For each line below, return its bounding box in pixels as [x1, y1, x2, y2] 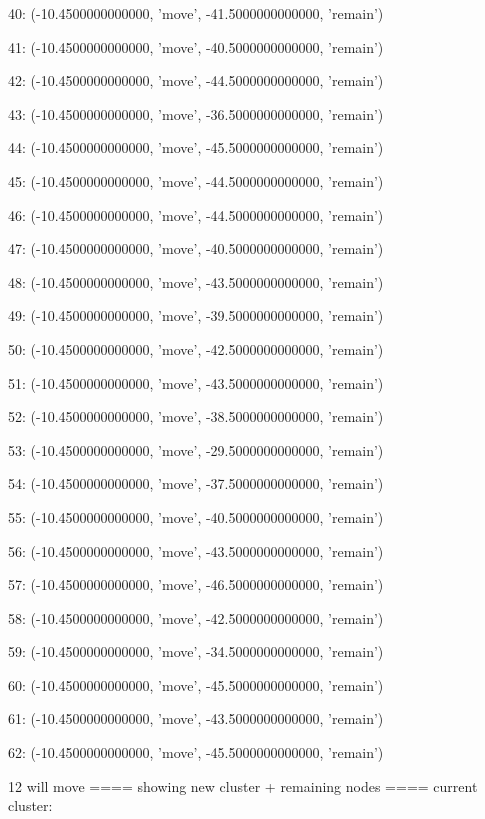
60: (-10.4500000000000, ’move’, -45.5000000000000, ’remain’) [8, 674, 384, 695]
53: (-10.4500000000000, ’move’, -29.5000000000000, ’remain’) [8, 439, 384, 460]
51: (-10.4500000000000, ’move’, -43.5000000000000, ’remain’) [8, 372, 384, 393]
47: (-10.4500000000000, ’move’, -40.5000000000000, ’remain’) [8, 238, 384, 259]
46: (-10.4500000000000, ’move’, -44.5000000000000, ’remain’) [8, 204, 384, 225]
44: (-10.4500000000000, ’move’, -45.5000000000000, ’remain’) [8, 137, 384, 158]
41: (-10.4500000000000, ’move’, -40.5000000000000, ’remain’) [8, 36, 384, 57]
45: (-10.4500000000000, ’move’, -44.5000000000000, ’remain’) [8, 170, 384, 191]
